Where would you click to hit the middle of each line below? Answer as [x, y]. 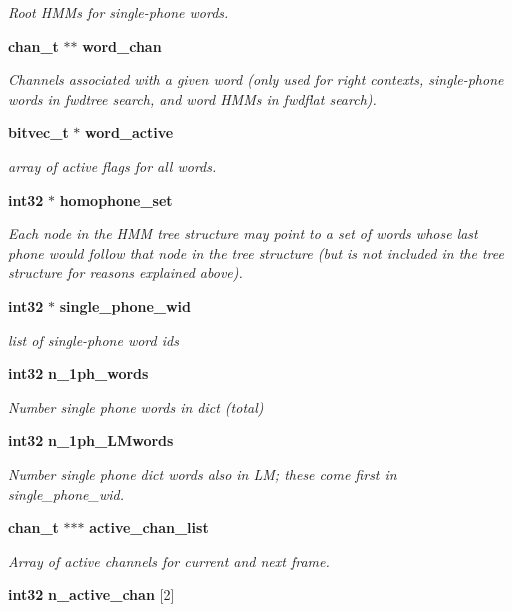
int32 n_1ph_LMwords [91, 440]
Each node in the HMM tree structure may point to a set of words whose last [243, 233]
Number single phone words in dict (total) [136, 406]
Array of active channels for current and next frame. [169, 560]
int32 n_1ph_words [78, 373]
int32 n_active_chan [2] [91, 594]
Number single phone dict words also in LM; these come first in [202, 473]
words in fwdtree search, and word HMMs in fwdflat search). [192, 98]
